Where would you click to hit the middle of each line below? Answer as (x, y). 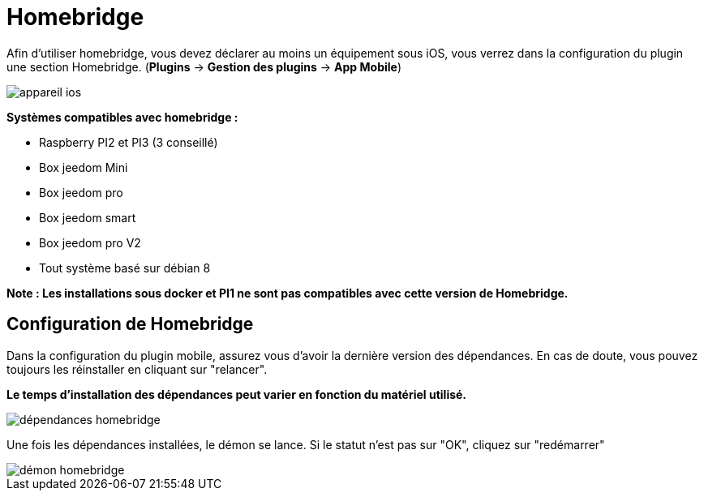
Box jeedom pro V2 (90, 242)
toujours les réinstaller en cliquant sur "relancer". (137, 369)
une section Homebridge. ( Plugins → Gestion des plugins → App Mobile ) (204, 66)
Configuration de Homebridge (130, 324)
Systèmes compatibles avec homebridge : (122, 117)
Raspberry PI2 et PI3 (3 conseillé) (129, 142)
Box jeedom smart (88, 217)
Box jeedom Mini (84, 167)
